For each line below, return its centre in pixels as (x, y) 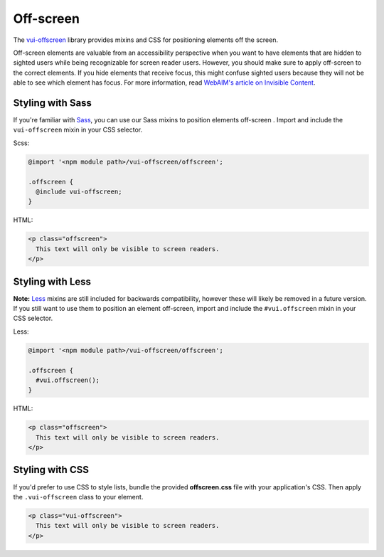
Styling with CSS (51, 470)
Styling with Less (52, 281)
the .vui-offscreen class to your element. (78, 497)
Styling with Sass (53, 103)
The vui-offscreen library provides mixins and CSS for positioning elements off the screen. (146, 40)
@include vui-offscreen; (79, 191)
